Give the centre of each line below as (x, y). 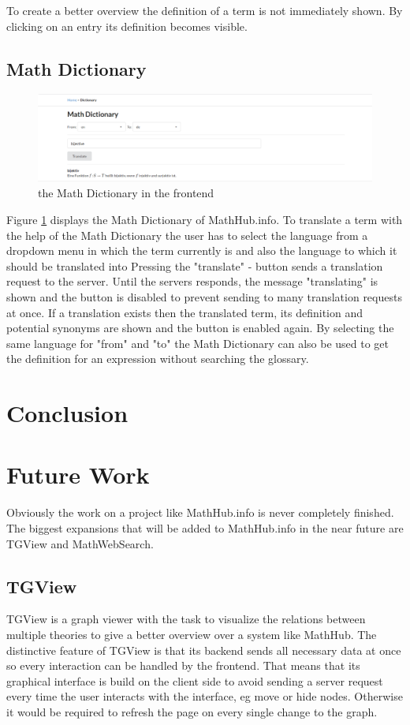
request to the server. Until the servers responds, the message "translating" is (192, 281)
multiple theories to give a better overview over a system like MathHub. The (192, 634)
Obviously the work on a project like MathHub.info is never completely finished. (200, 512)
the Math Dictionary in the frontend (126, 193)
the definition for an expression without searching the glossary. (158, 359)
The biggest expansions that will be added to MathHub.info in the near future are (205, 527)
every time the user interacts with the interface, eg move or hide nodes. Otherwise (205, 696)
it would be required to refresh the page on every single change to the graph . (192, 711)
